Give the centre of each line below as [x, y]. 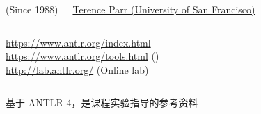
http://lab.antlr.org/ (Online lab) [77, 69]
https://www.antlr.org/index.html [78, 42]
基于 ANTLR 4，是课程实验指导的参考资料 [102, 103]
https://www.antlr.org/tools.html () [82, 56]
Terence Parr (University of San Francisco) [164, 9]
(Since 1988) [32, 9]
